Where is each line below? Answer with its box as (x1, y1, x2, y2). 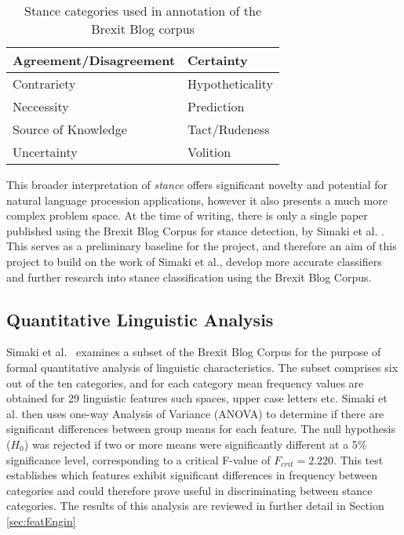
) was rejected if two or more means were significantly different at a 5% (24, 435, 367, 452)
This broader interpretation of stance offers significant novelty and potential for (6, 177, 388, 192)
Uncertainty (13, 143, 78, 161)
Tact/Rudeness (187, 120, 270, 138)
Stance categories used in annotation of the (24, 2, 261, 20)
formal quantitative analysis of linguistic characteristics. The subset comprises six (6, 358, 399, 375)
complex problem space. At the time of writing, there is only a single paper (6, 207, 368, 224)
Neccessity (13, 97, 69, 115)
